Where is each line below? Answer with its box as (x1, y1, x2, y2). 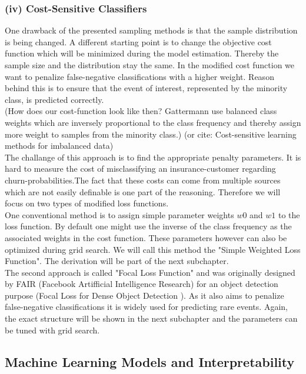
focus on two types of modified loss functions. (5, 197, 169, 209)
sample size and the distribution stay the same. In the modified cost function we (5, 59, 295, 71)
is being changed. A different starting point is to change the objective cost (5, 35, 272, 48)
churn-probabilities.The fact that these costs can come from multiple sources (5, 173, 281, 186)
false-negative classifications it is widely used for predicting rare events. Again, (5, 300, 288, 313)
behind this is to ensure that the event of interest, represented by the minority (5, 82, 288, 94)
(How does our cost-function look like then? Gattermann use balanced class (5, 105, 277, 117)
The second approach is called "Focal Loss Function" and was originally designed (5, 266, 295, 278)
